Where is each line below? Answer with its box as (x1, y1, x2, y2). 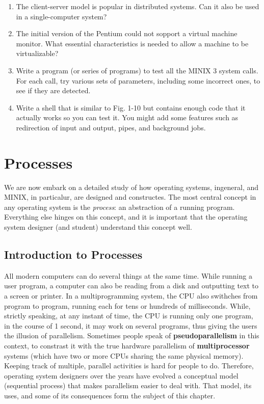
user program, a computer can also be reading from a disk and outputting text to (4, 280, 259, 291)
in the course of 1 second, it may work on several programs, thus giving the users (4, 320, 257, 331)
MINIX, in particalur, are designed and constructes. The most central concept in (4, 192, 256, 202)
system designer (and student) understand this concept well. (4, 222, 192, 232)
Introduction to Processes (4, 247, 143, 262)
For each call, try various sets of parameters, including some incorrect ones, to (16, 75, 260, 86)
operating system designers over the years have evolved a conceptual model (4, 370, 239, 381)
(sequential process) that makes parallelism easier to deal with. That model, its (4, 380, 252, 391)
